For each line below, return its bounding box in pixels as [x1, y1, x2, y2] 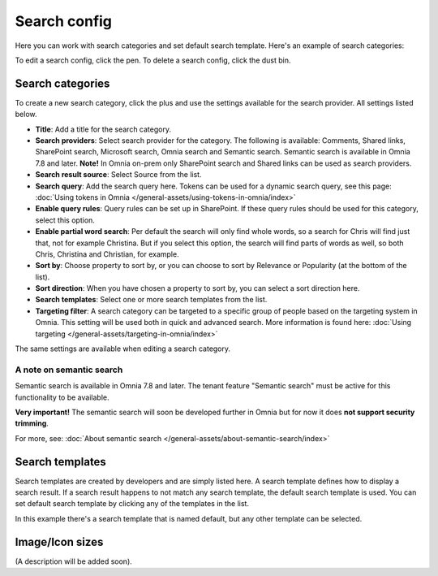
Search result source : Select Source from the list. [35, 170, 202, 180]
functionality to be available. [15, 392, 109, 402]
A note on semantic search [15, 364, 123, 375]
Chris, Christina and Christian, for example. [35, 249, 179, 259]
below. [15, 110, 37, 119]
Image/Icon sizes [15, 535, 104, 548]
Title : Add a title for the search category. [35, 124, 172, 134]
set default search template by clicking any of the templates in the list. [15, 499, 249, 509]
